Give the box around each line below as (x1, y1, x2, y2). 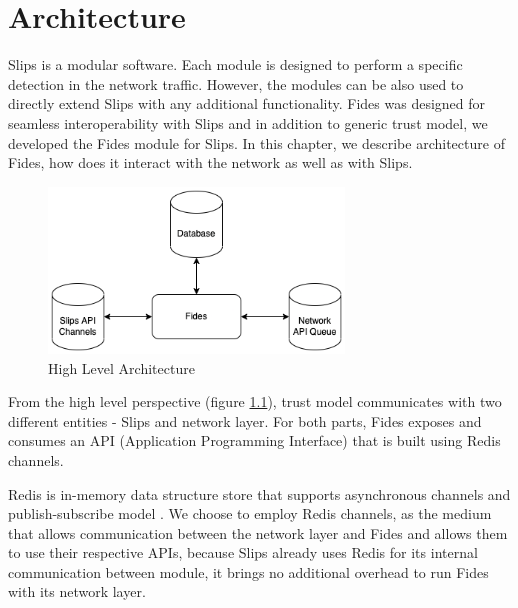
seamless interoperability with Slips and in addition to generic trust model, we (8, 112, 488, 133)
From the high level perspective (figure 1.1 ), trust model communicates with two (8, 391, 502, 412)
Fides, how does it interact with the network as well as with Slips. (8, 152, 413, 173)
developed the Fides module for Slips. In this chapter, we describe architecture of (8, 132, 505, 153)
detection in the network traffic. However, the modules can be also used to (8, 73, 464, 94)
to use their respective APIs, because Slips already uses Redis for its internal (8, 542, 478, 563)
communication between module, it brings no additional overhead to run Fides (8, 561, 489, 582)
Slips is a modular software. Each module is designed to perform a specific (8, 54, 463, 75)
